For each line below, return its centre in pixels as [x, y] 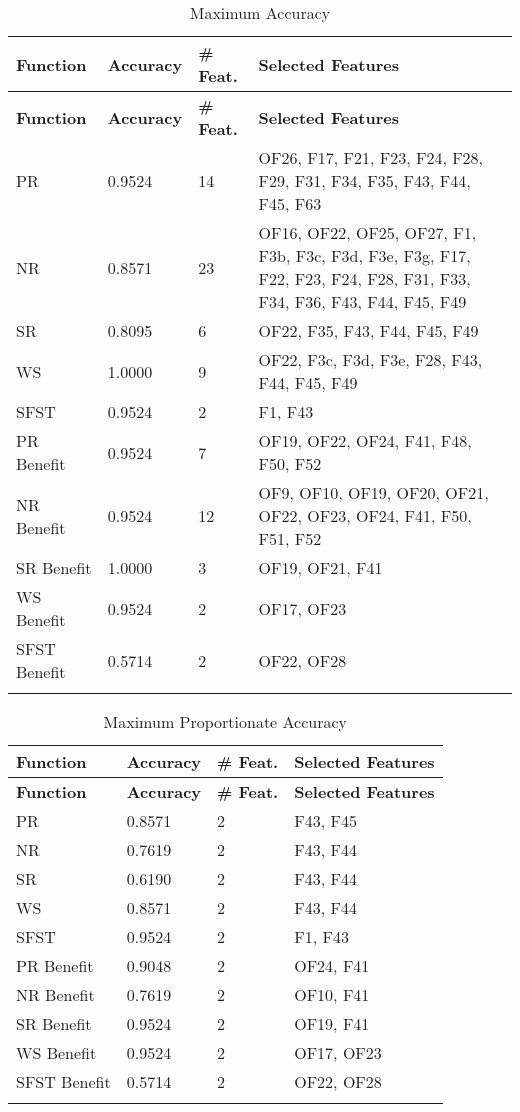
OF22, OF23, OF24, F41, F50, [365, 515]
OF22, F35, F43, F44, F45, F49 [368, 330]
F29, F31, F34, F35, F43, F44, [364, 180]
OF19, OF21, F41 [320, 567]
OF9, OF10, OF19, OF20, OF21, [373, 492]
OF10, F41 [332, 994]
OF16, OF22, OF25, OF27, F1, [367, 232]
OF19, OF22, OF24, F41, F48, [365, 440]
